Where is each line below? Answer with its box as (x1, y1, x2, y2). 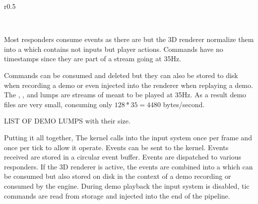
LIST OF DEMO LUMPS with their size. (4, 116, 130, 126)
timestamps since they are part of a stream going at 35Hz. (4, 53, 181, 64)
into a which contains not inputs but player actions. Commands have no (4, 43, 223, 54)
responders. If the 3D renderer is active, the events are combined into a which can (4, 161, 253, 171)
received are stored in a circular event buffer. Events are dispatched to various (4, 152, 241, 162)
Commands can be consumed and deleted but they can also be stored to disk (4, 70, 238, 80)
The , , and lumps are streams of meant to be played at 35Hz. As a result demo (4, 89, 247, 100)
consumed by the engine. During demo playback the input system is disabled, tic (4, 180, 250, 191)
